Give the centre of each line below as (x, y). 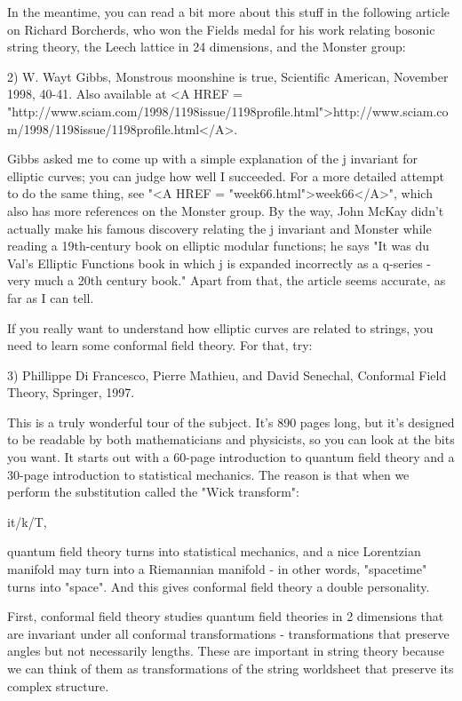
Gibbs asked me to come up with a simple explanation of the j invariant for (213, 159)
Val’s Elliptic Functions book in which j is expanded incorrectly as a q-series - (219, 263)
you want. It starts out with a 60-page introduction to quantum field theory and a (231, 457)
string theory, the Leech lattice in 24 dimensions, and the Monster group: (207, 47)
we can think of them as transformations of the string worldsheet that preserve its (231, 668)
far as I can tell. (51, 297)
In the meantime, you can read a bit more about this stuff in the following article (229, 12)
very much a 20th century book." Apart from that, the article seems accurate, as (227, 280)
